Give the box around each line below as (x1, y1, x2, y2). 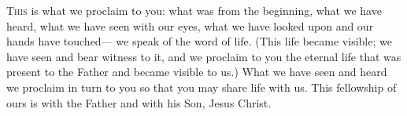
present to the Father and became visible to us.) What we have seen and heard (6, 63, 387, 80)
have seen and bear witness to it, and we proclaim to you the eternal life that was (6, 48, 401, 64)
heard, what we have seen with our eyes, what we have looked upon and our (6, 17, 374, 34)
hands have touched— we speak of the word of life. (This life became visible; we (6, 33, 392, 49)
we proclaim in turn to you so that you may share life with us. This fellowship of (6, 78, 397, 95)
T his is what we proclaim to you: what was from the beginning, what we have (6, 2, 382, 18)
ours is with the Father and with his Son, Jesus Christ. (6, 94, 272, 111)
